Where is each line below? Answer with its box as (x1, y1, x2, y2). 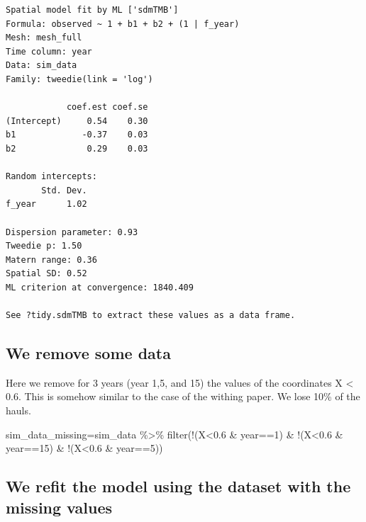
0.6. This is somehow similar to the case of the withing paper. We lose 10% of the (6, 389, 360, 404)
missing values (6, 496, 112, 518)
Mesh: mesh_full (6, 33, 82, 43)
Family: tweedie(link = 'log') (6, 74, 153, 84)
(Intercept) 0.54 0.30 (6, 115, 148, 126)
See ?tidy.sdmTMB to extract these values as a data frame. (6, 310, 296, 321)
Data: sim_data (6, 60, 77, 71)
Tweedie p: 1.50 (6, 241, 82, 251)
